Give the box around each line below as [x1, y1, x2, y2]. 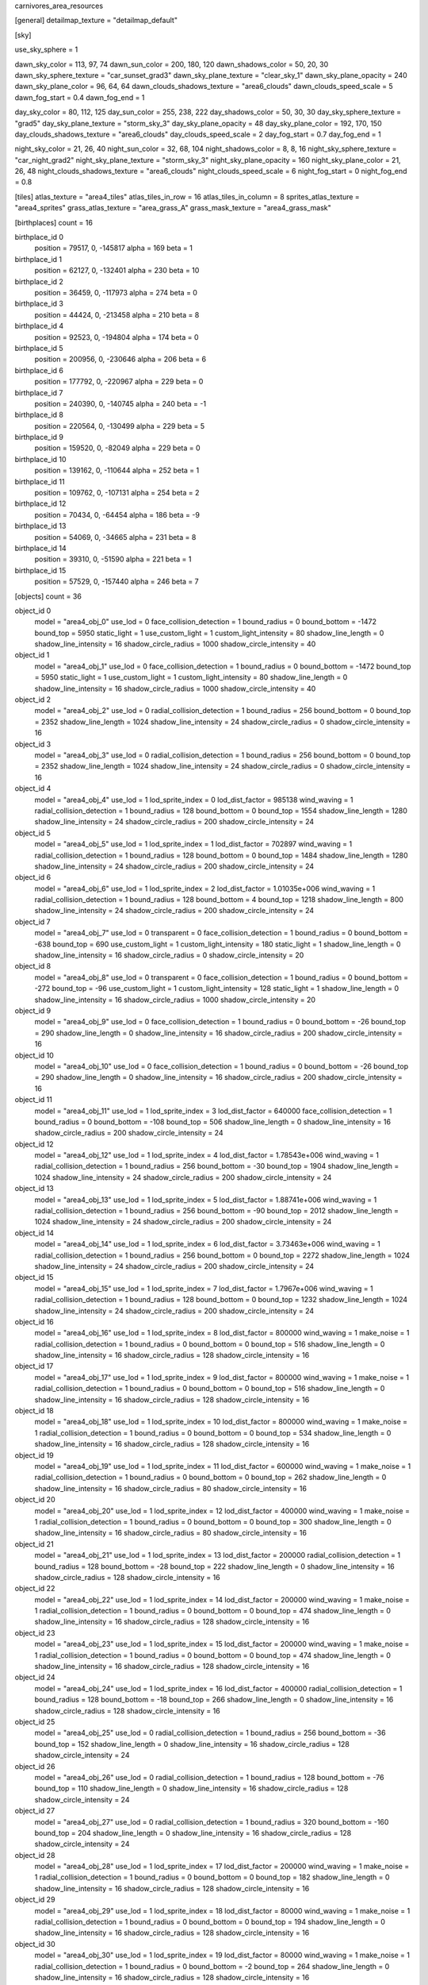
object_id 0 [14, 606, 52, 615]
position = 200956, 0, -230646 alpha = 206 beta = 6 [34, 354, 206, 364]
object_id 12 [14, 1139, 55, 1149]
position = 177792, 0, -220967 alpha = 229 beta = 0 [34, 377, 204, 387]
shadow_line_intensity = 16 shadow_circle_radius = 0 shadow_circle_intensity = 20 [34, 950, 304, 960]
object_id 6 [14, 873, 52, 882]
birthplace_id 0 [14, 233, 63, 242]
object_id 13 [14, 1184, 55, 1193]
